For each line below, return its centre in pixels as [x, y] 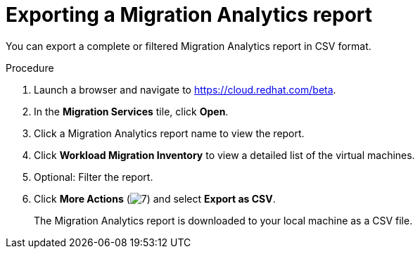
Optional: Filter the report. [94, 177]
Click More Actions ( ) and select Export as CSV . [155, 198]
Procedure [30, 68]
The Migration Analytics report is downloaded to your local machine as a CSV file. [223, 220]
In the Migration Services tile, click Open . [131, 111]
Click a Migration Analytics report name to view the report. [169, 133]
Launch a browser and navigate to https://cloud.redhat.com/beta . [185, 89]
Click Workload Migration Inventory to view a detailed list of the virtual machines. [224, 155]
